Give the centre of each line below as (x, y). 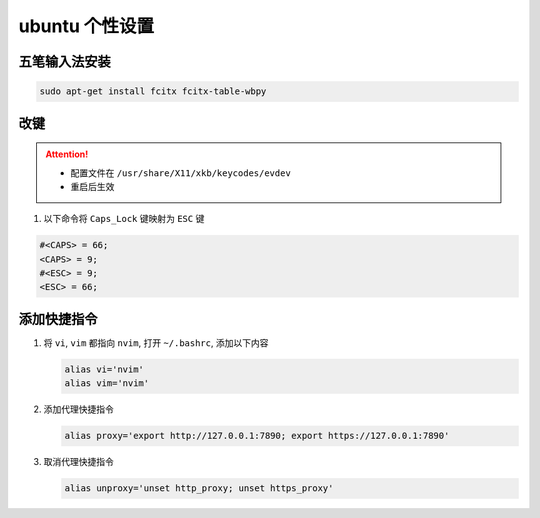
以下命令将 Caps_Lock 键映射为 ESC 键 (124, 219)
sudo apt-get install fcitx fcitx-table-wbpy (153, 91)
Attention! (67, 154)
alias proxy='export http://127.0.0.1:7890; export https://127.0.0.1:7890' (257, 436)
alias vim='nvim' (107, 383)
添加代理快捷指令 (78, 409)
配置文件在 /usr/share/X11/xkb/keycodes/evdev (181, 172)
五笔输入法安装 (64, 61)
